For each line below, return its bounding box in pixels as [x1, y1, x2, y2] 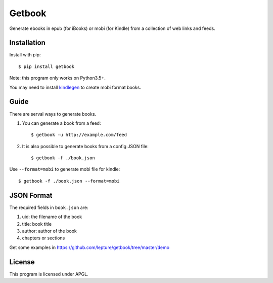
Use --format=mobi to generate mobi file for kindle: [9, 166, 120, 172]
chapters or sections [22, 235, 65, 241]
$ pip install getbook [18, 63, 75, 69]
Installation [9, 39, 45, 47]
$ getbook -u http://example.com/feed [31, 132, 127, 138]
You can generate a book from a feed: [22, 120, 101, 126]
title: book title [22, 221, 52, 227]
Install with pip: [9, 52, 41, 58]
